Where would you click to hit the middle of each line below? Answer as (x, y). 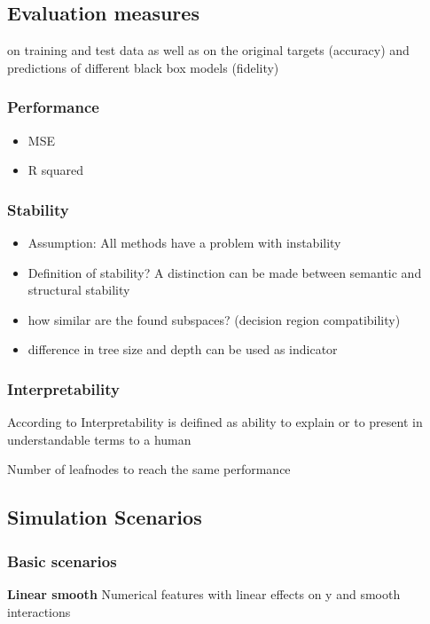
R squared (55, 170)
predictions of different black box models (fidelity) (143, 67)
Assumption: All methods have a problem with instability (184, 243)
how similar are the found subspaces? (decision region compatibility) (214, 319)
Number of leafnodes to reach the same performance (149, 469)
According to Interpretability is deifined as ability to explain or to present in (215, 422)
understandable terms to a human (99, 439)
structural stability (79, 290)
